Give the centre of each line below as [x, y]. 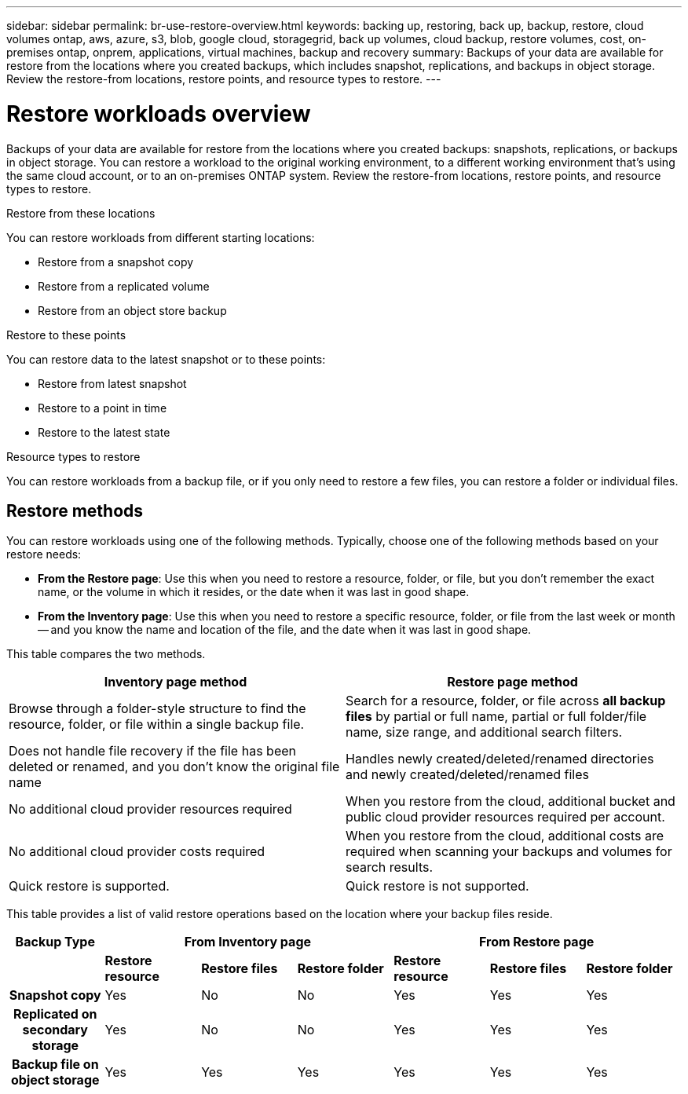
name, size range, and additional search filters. [484, 732]
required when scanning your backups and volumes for [509, 852]
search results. [390, 867]
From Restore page [536, 942]
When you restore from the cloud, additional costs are [505, 836]
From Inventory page [248, 942]
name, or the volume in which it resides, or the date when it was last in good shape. [254, 592]
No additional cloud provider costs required [137, 852]
